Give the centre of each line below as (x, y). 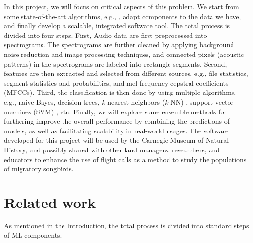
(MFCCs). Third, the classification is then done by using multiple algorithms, (120, 92)
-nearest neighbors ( (135, 102)
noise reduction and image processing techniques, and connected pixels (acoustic (124, 54)
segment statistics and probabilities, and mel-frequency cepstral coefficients (116, 83)
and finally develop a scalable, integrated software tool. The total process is (117, 26)
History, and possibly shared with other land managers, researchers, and (112, 149)
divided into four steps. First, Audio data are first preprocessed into (105, 35)
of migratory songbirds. (39, 169)
